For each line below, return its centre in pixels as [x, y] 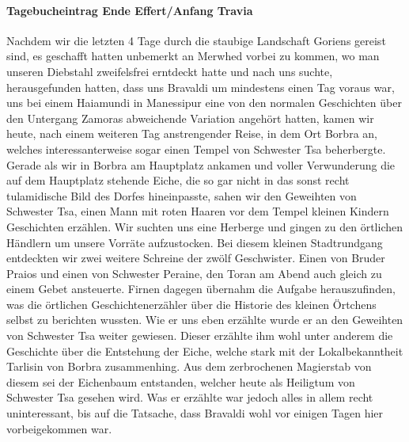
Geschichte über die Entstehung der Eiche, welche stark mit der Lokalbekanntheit [205, 351]
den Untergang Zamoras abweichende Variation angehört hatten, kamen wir [190, 118]
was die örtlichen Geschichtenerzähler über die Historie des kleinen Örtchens [191, 304]
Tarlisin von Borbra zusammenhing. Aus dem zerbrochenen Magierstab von [189, 366]
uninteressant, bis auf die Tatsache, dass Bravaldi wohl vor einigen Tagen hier [195, 413]
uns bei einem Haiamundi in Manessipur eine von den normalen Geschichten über [204, 103]
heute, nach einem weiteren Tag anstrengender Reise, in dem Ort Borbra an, [192, 133]
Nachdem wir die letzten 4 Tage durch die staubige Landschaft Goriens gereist [196, 40]
